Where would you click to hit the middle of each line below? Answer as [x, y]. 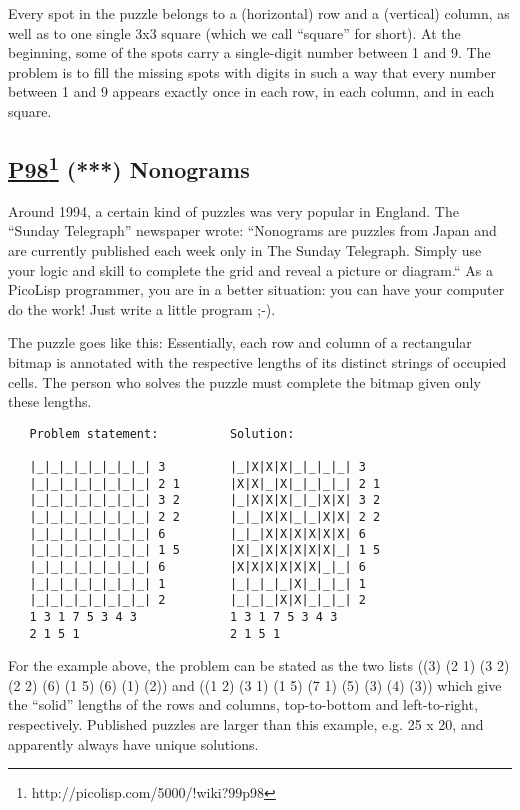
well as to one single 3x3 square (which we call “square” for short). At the [234, 32]
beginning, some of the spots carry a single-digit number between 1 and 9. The [249, 52]
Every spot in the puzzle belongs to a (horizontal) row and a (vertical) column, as [259, 13]
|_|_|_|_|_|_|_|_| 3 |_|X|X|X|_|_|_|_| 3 [197, 467]
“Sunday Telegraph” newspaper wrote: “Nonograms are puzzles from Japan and [252, 230]
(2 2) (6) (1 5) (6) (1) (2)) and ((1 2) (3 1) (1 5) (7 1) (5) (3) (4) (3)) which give [255, 684]
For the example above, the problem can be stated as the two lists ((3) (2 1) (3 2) [259, 665]
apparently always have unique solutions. [133, 743]
